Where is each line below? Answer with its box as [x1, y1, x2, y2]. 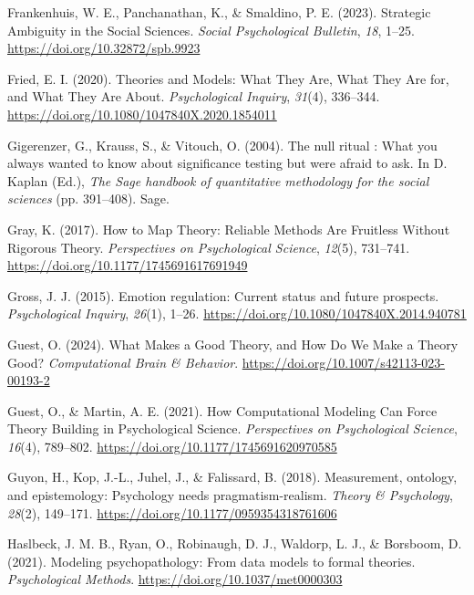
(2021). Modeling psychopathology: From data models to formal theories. [7, 551, 416, 570]
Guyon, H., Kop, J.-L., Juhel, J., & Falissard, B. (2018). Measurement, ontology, [7, 467, 458, 486]
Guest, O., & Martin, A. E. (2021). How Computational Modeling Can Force [7, 401, 438, 420]
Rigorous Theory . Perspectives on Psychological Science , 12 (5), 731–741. [7, 237, 410, 256]
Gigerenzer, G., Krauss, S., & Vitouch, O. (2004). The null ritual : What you [7, 135, 438, 154]
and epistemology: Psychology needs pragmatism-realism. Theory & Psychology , [7, 485, 453, 505]
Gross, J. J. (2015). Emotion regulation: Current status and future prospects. [7, 286, 439, 305]
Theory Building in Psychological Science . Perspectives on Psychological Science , [7, 419, 458, 438]
